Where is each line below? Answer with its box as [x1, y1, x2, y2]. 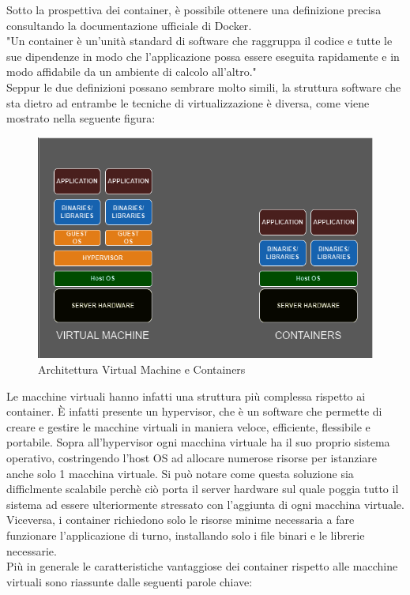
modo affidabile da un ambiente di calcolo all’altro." [6, 63, 257, 80]
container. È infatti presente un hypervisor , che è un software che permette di [6, 403, 382, 420]
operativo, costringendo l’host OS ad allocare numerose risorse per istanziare [6, 449, 377, 465]
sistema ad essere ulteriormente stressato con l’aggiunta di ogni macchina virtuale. [6, 495, 404, 512]
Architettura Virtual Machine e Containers [38, 360, 246, 377]
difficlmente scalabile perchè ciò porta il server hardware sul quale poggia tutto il [6, 480, 399, 497]
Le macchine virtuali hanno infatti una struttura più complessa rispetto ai [6, 387, 366, 404]
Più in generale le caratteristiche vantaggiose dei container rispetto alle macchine [6, 558, 398, 574]
